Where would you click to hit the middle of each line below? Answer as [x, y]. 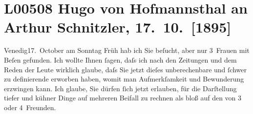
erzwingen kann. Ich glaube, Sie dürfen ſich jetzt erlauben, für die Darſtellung [120, 88]
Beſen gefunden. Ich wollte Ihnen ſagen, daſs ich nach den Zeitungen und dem [120, 59]
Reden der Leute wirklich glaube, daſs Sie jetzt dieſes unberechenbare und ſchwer [125, 69]
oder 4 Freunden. [30, 107]
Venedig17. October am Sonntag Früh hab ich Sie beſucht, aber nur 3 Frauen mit [127, 50]
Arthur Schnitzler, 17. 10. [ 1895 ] [118, 27]
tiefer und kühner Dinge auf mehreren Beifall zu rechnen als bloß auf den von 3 [123, 98]
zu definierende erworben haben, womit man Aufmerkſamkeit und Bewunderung [124, 79]
